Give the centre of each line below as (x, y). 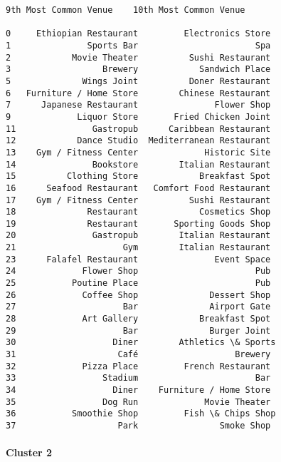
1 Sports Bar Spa (138, 45)
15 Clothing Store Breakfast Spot (138, 176)
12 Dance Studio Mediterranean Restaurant (138, 141)
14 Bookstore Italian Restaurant (138, 164)
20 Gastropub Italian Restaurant (138, 236)
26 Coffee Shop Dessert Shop (138, 295)
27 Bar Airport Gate (138, 307)
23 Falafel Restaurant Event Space (138, 259)
